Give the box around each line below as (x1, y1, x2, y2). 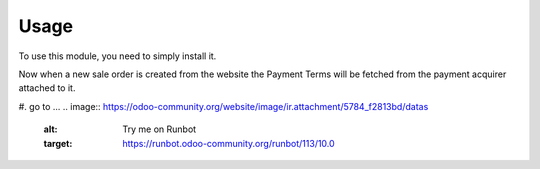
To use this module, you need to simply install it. (18, 50, 217, 62)
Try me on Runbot (122, 123, 197, 135)
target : (43, 137, 73, 149)
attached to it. (18, 82, 76, 94)
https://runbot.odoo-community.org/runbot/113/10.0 (122, 137, 335, 149)
